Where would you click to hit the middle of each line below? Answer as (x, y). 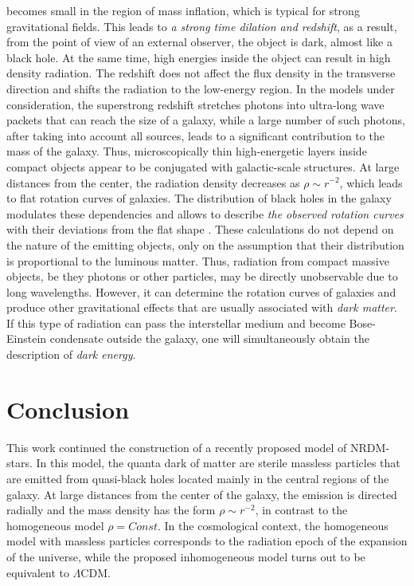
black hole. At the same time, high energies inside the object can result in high (199, 57)
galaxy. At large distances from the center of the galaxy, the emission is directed (202, 494)
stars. (20, 463)
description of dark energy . (71, 354)
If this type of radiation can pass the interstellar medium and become (176, 322)
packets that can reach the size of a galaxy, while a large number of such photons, (206, 120)
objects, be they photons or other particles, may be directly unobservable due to (202, 276)
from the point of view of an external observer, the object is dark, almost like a (199, 42)
